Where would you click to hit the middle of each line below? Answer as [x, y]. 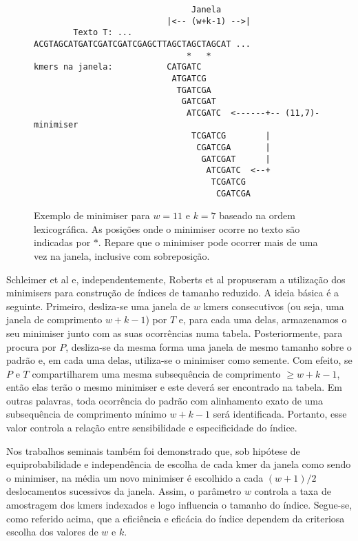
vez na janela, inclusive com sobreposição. [122, 255]
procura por [31, 346]
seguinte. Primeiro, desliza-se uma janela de [98, 306]
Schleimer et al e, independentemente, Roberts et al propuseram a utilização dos [176, 279]
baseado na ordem [257, 215]
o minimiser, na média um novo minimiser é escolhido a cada [135, 477]
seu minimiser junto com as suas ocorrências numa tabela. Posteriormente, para [175, 333]
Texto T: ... [103, 33]
